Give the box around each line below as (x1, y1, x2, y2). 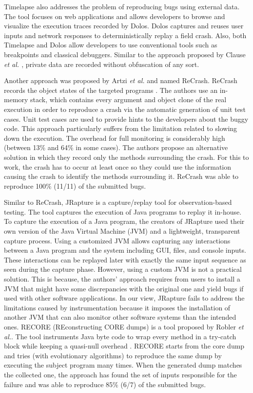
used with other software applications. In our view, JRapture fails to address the (4, 293, 245, 303)
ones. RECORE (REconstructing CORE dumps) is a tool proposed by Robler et (4, 322, 244, 331)
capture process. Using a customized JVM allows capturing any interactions (4, 235, 231, 245)
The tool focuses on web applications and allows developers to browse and (4, 11, 225, 21)
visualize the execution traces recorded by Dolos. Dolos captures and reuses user (4, 21, 244, 31)
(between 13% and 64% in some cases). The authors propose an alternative (4, 142, 228, 153)
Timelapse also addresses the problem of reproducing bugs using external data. (4, 1, 240, 11)
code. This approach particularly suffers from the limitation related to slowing (4, 123, 237, 133)
